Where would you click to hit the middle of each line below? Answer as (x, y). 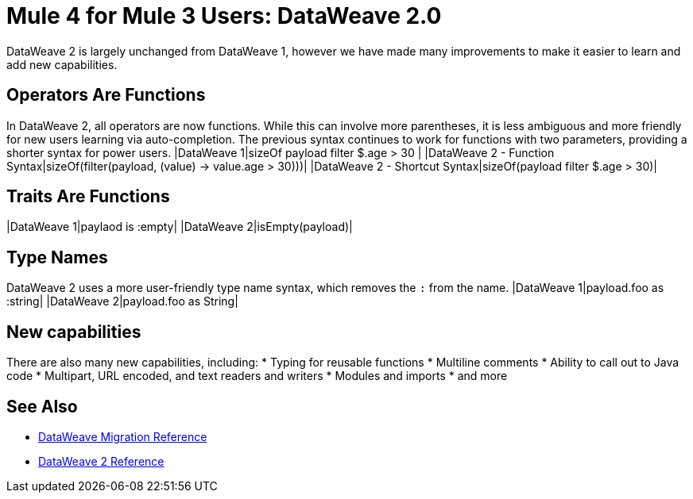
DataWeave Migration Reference (123, 436)
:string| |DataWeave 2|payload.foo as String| (122, 301)
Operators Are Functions (106, 95)
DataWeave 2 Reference (101, 461)
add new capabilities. (62, 64)
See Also (42, 406)
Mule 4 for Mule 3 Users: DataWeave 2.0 (224, 16)
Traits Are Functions (88, 197)
